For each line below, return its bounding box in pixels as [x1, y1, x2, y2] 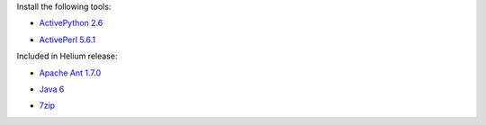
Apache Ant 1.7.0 [39, 67, 102, 78]
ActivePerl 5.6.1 [39, 34, 96, 45]
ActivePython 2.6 [39, 18, 103, 29]
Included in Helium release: [16, 50, 118, 62]
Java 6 [39, 84, 65, 94]
